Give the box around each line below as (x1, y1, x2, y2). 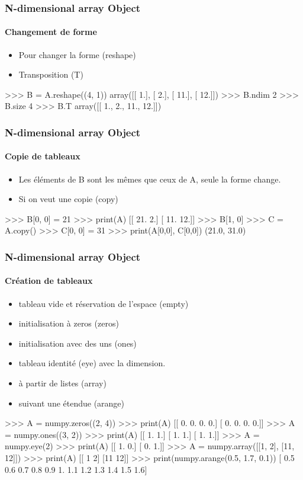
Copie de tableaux (5, 150, 80, 162)
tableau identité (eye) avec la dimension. (18, 357, 166, 369)
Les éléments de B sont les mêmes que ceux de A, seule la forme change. (18, 172, 281, 185)
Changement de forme (5, 25, 97, 38)
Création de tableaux (5, 274, 93, 287)
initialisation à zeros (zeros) (18, 317, 119, 329)
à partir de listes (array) (18, 377, 107, 389)
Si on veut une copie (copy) (18, 193, 118, 205)
